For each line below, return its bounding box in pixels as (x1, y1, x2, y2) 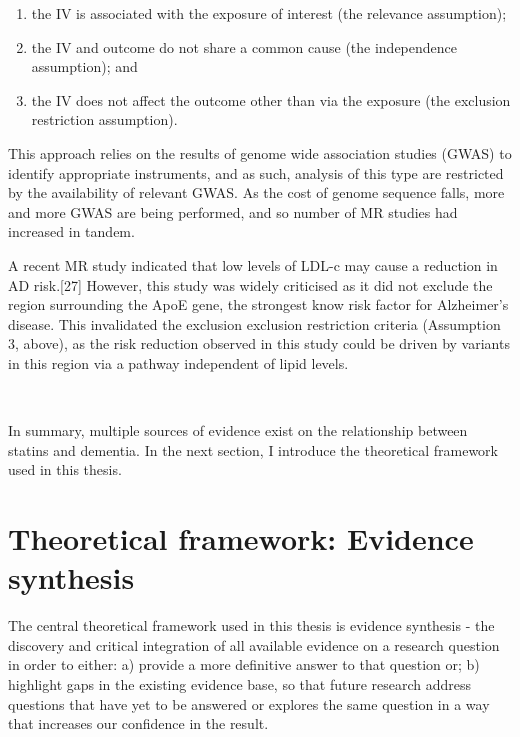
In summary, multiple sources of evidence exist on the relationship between (8, 420, 468, 441)
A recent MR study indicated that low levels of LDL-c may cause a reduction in (8, 254, 498, 275)
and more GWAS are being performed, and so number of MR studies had (8, 201, 458, 222)
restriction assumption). (31, 109, 178, 130)
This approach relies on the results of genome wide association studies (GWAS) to (8, 142, 512, 163)
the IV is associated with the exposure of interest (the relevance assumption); (31, 3, 507, 23)
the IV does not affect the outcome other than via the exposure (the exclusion (31, 89, 511, 110)
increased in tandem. (8, 221, 135, 242)
